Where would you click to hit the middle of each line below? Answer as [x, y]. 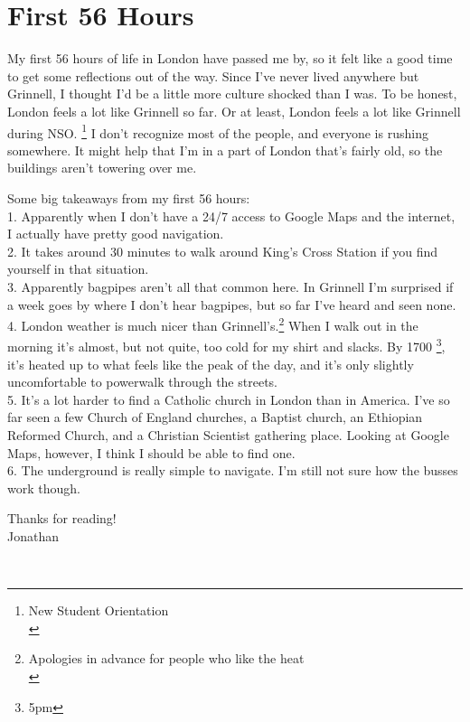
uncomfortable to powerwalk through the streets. [142, 382]
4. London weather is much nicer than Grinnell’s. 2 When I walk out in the [213, 324]
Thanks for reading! [62, 518]
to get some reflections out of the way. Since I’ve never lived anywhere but [213, 75]
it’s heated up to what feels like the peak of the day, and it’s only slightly [211, 364]
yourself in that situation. [78, 269]
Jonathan [33, 535]
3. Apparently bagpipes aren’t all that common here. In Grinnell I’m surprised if [230, 286]
